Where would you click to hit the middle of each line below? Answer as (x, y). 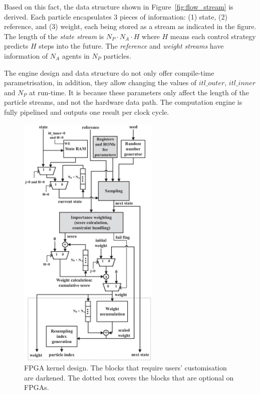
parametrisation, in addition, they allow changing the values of (100, 82)
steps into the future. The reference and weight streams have (131, 46)
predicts (16, 46)
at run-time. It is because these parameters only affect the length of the (139, 92)
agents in (76, 55)
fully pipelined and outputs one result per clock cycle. (87, 112)
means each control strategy (213, 36)
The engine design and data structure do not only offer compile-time (109, 72)
